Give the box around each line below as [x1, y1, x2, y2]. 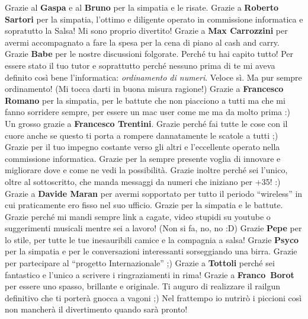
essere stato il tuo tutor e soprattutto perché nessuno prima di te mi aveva [5, 59, 275, 71]
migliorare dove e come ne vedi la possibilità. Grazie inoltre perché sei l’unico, [5, 164, 288, 176]
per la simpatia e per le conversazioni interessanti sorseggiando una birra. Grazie [5, 245, 297, 257]
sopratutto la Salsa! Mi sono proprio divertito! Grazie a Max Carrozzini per [5, 24, 288, 37]
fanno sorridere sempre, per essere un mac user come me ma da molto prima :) [5, 106, 291, 118]
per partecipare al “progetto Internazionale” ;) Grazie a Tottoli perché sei [5, 257, 275, 269]
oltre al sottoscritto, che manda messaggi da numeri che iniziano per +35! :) [5, 175, 281, 187]
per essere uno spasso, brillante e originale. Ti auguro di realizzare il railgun [5, 280, 281, 292]
